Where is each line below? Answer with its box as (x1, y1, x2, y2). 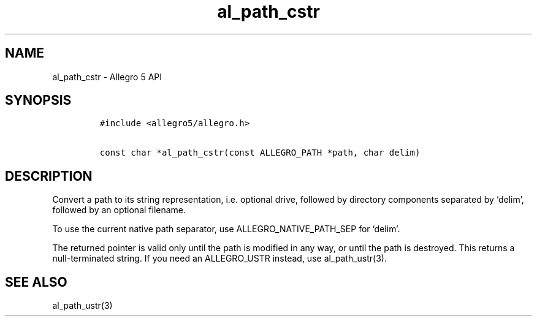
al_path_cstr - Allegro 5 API (52, 71, 162, 82)
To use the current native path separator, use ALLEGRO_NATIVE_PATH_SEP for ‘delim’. (52, 224, 400, 235)
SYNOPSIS (5, 93, 72, 108)
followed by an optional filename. (52, 205, 186, 216)
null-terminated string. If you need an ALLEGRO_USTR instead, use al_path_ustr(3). (52, 253, 387, 264)
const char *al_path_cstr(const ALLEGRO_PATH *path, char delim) (99, 148, 421, 158)
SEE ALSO (5, 274, 67, 290)
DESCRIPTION (5, 168, 93, 184)
